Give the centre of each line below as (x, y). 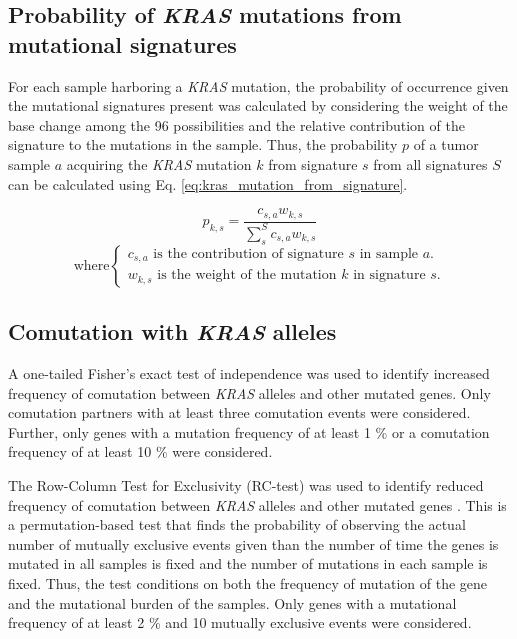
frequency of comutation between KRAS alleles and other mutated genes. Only (249, 392)
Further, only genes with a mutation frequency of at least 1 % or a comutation (249, 431)
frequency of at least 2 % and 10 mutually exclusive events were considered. (240, 622)
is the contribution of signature (248, 253)
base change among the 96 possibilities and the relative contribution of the (236, 124)
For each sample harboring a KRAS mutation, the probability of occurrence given (258, 85)
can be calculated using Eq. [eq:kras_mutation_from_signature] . (208, 183)
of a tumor (446, 144)
